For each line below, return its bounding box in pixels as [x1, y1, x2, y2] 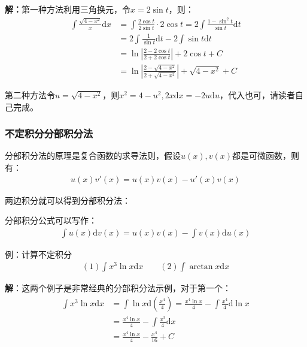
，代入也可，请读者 [219, 88, 295, 101]
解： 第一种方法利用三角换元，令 [5, 3, 130, 15]
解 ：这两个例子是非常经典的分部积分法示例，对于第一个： [5, 282, 231, 294]
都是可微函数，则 [232, 149, 300, 162]
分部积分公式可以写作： [5, 214, 97, 227]
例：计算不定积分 [5, 248, 72, 260]
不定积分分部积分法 [5, 126, 93, 141]
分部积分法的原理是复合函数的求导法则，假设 [5, 149, 181, 162]
